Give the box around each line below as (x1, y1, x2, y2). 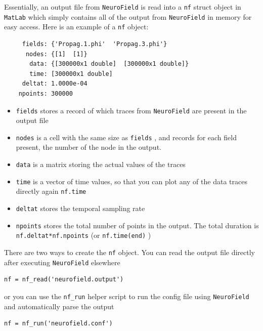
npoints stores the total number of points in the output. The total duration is (16, 220, 259, 230)
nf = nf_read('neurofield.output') (4, 276, 124, 283)
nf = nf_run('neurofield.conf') (4, 320, 113, 327)
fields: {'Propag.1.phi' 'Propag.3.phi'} (22, 40, 167, 48)
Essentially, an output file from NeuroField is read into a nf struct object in (4, 2, 241, 12)
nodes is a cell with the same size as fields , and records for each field (16, 132, 237, 142)
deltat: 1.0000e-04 (22, 80, 87, 88)
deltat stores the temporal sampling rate (16, 203, 145, 213)
